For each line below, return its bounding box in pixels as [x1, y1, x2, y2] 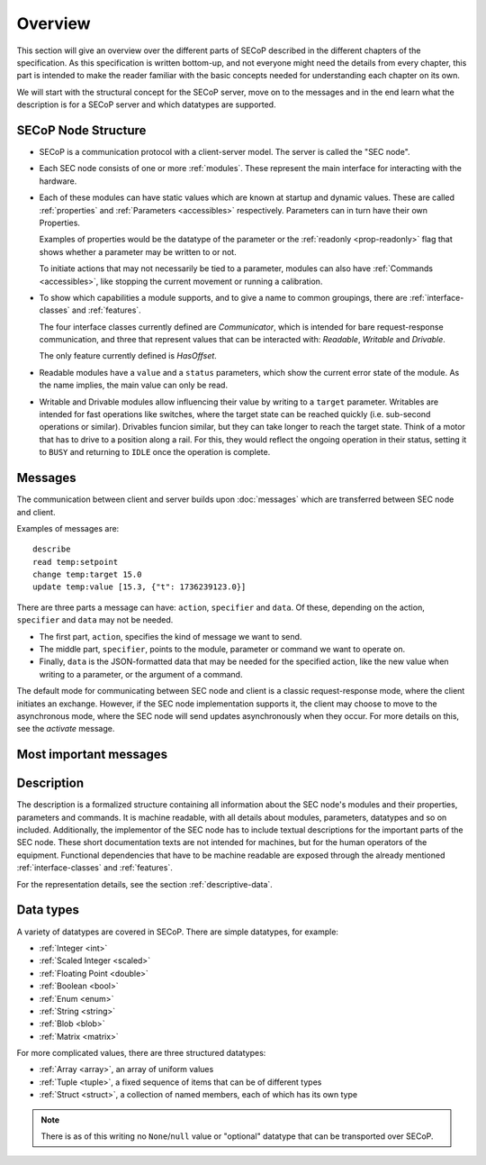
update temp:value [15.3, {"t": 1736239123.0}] [32, 582, 247, 592]
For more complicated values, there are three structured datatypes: [16, 1048, 266, 1059]
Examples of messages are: [16, 523, 120, 533]
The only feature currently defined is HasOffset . [39, 350, 218, 361]
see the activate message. [16, 724, 115, 734]
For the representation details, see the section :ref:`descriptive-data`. [16, 878, 274, 889]
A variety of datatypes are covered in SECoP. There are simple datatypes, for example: [16, 926, 339, 937]
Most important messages [16, 747, 168, 762]
